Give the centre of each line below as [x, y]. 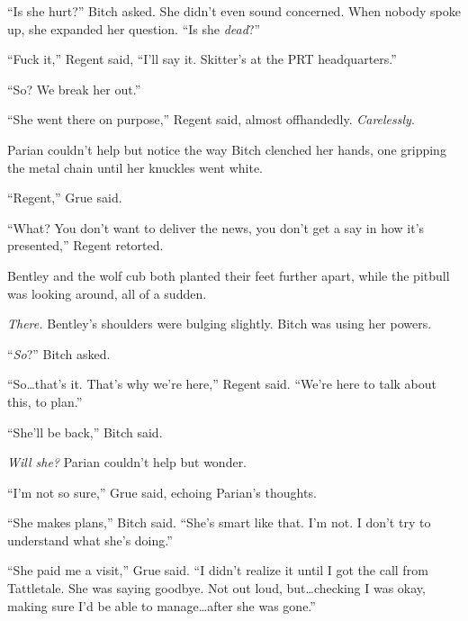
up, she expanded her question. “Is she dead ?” [134, 28]
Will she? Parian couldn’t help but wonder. [127, 462]
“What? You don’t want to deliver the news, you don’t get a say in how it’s [216, 227]
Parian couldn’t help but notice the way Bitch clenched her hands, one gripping [227, 149]
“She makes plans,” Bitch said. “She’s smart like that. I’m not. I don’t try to [219, 522]
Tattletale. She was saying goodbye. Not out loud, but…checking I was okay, [216, 588]
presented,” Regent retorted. [85, 245]
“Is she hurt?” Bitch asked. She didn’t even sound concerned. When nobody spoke [234, 11]
